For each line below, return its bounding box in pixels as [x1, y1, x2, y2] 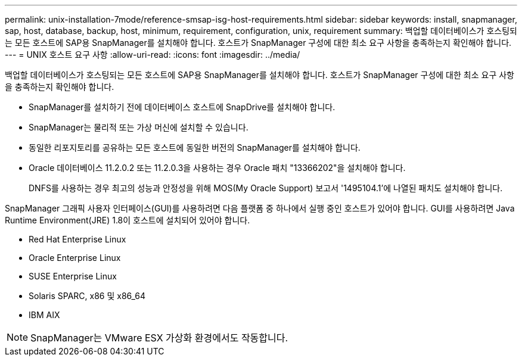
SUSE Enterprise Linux [29, 271, 117, 281]
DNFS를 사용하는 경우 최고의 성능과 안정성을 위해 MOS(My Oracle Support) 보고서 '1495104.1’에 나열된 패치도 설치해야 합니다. [29, 183, 503, 193]
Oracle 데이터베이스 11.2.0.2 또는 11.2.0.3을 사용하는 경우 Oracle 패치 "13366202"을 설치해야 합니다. [29, 163, 406, 173]
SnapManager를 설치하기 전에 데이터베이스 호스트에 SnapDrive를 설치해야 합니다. [29, 102, 335, 112]
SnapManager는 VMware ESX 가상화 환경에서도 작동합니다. [30, 332, 288, 344]
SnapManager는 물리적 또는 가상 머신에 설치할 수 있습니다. [29, 122, 248, 132]
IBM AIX [29, 310, 60, 320]
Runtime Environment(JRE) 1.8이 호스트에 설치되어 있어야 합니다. [5, 215, 250, 225]
